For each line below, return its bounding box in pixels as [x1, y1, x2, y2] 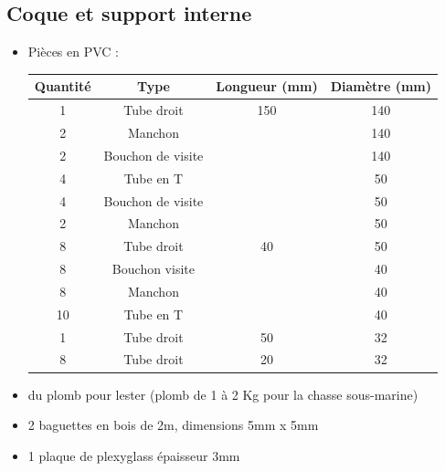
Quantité [34, 77, 91, 96]
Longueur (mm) [216, 77, 318, 96]
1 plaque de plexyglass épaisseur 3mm [27, 445, 240, 465]
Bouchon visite [111, 259, 195, 278]
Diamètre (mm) [330, 77, 432, 96]
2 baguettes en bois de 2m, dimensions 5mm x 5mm [27, 415, 319, 434]
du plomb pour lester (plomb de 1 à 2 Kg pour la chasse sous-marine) [27, 384, 419, 403]
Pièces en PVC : [27, 42, 120, 61]
